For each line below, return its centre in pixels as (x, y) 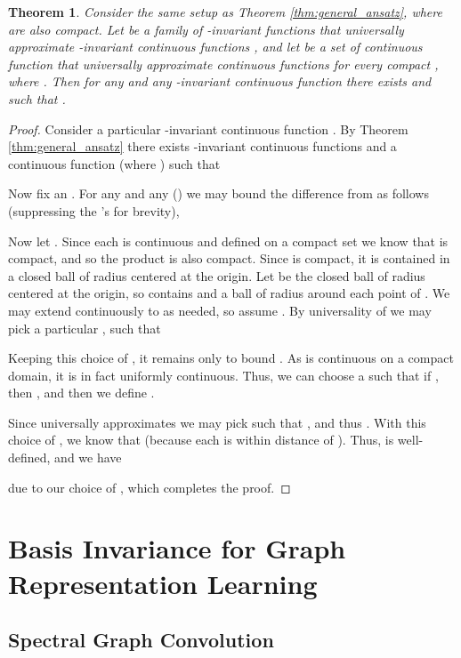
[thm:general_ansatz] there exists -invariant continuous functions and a (202, 146)
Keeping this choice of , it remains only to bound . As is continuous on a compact (231, 358)
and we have (88, 457)
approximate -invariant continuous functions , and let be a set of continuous (215, 47)
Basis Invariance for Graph (177, 548)
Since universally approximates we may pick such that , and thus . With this (217, 422)
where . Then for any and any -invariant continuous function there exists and (220, 81)
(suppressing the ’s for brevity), (94, 210)
